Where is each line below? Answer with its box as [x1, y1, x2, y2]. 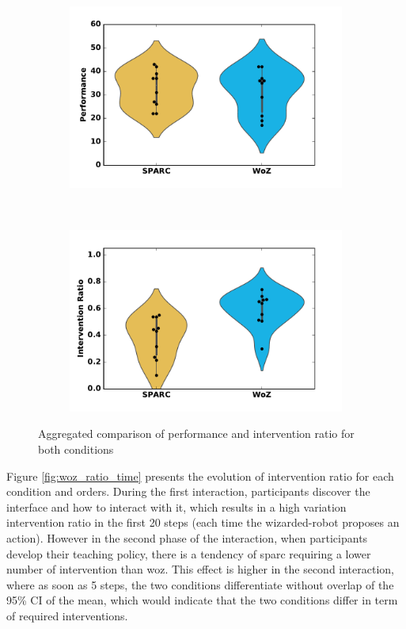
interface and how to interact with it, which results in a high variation [6, 498, 347, 515]
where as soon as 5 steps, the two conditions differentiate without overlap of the [6, 576, 394, 593]
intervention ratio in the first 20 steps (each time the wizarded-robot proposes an [6, 514, 400, 531]
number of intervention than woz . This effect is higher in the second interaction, [6, 561, 394, 577]
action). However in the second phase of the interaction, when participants [6, 530, 368, 546]
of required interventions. [6, 607, 128, 623]
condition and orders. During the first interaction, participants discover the [6, 483, 370, 500]
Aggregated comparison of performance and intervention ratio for [38, 425, 355, 442]
